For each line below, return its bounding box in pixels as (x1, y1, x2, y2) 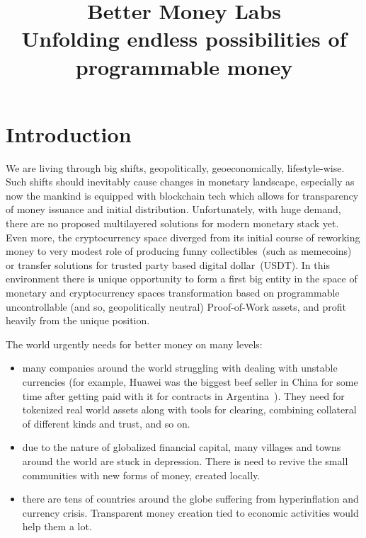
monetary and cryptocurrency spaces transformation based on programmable (6, 285, 340, 300)
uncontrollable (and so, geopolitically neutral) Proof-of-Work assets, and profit (6, 299, 347, 314)
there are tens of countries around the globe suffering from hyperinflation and (22, 491, 359, 506)
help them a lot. (22, 519, 92, 534)
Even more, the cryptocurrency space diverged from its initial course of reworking (6, 229, 360, 244)
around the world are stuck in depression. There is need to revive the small (22, 453, 348, 468)
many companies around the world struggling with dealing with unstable (22, 360, 338, 375)
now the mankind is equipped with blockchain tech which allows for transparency (6, 188, 359, 202)
